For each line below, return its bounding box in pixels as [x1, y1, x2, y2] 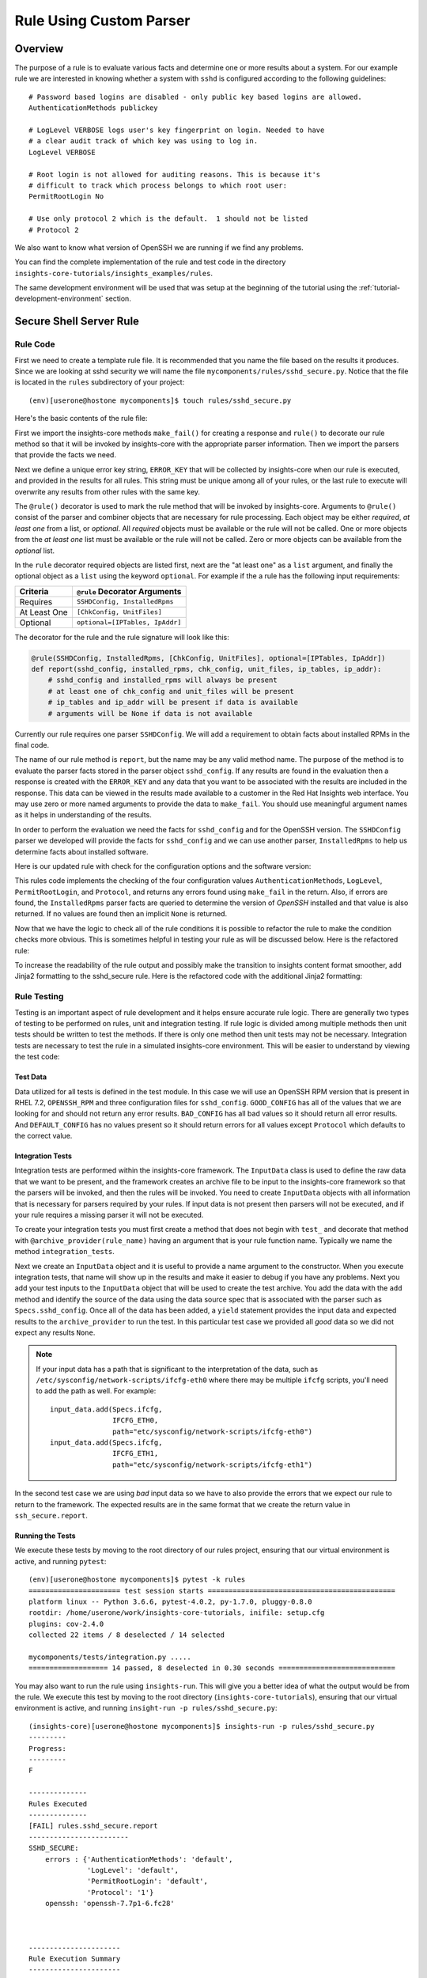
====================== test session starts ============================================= [28, 1586, 395, 1595]
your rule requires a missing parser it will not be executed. [14, 1211, 204, 1220]
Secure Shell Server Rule [14, 315, 140, 328]
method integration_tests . [14, 1247, 115, 1256]
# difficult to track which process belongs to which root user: [28, 180, 288, 190]
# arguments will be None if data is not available [47, 709, 253, 718]
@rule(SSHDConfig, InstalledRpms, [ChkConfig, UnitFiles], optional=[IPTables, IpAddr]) [31, 654, 387, 662]
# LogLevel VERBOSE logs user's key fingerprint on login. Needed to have [28, 126, 325, 135]
